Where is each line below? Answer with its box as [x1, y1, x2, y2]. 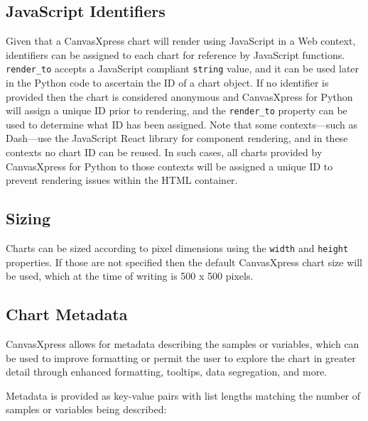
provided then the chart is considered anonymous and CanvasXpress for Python [6, 89, 353, 104]
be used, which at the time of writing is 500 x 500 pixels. [6, 268, 254, 283]
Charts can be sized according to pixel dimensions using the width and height [6, 241, 349, 256]
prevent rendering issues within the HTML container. [6, 173, 238, 187]
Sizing [6, 207, 51, 229]
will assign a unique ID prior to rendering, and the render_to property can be [6, 103, 347, 118]
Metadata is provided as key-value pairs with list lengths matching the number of [6, 388, 361, 403]
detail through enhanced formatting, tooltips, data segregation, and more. [6, 364, 328, 379]
